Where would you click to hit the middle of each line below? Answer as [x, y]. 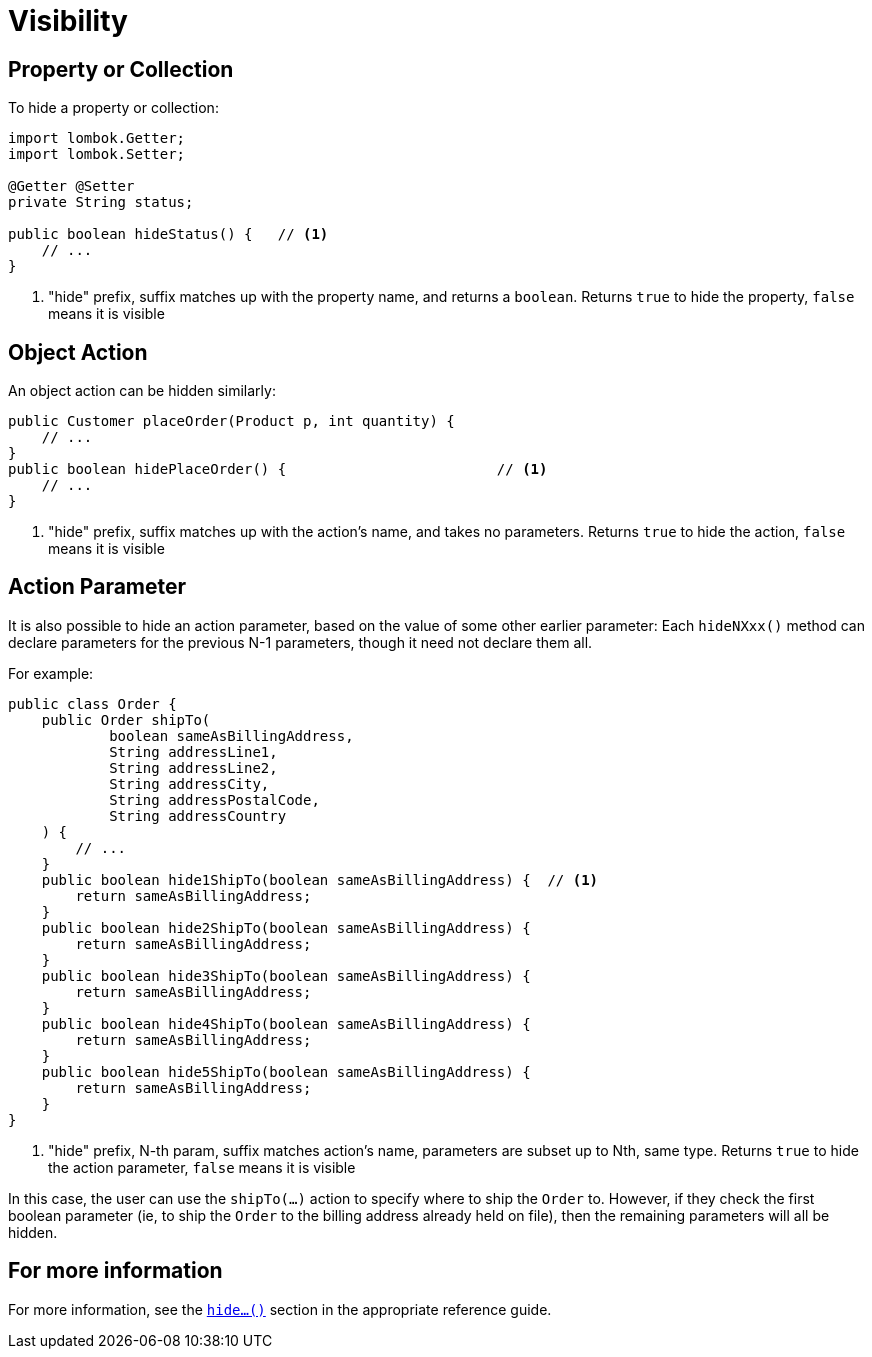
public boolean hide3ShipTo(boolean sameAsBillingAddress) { [286, 975]
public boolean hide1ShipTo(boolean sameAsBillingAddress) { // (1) [320, 879]
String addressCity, [189, 783]
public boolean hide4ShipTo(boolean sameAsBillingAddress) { [286, 1023]
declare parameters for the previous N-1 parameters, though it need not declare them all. [300, 642]
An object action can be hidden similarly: [142, 391]
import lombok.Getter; [97, 138]
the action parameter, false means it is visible [202, 1167]
